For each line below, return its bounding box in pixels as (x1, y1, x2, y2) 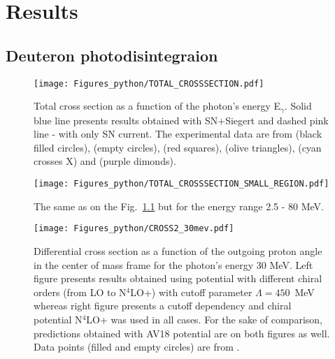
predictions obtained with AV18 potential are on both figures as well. (34, 325, 330, 340)
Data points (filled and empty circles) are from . (34, 339, 240, 354)
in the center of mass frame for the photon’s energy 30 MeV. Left (34, 257, 313, 272)
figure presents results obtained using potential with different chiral (34, 271, 322, 286)
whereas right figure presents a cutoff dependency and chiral (34, 298, 292, 313)
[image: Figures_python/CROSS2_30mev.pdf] (34, 224, 234, 234)
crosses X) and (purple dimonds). (34, 154, 176, 168)
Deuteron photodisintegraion (6, 44, 218, 66)
